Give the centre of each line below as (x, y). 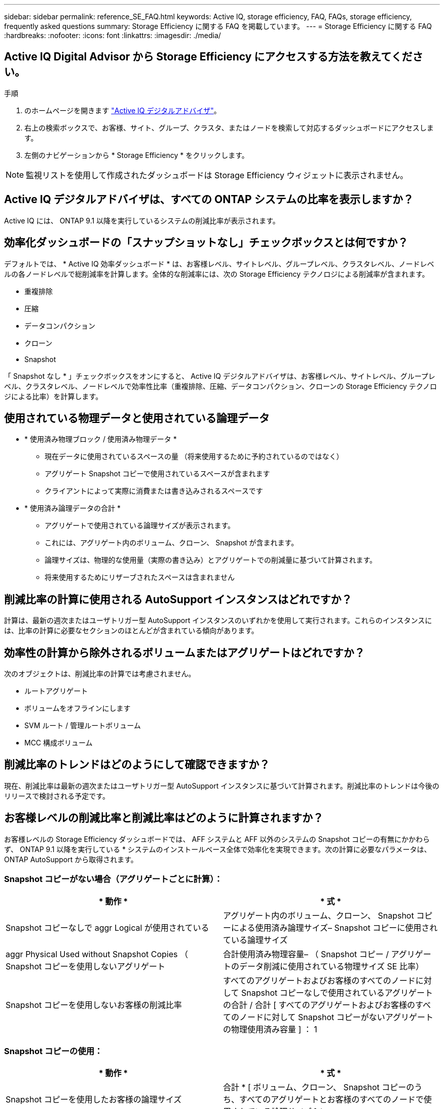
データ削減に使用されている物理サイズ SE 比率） (331, 966)
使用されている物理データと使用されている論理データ (137, 418)
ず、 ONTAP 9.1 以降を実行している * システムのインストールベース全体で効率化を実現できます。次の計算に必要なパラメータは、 (218, 849)
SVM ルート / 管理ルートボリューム (83, 726)
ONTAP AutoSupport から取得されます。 (71, 859)
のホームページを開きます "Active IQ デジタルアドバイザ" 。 (123, 110)
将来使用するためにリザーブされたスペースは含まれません (140, 577)
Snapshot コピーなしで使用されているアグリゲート (337, 992)
